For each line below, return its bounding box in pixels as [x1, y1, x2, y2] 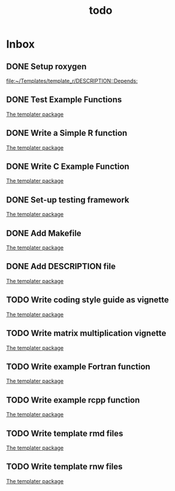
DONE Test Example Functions [6, 94, 122, 105]
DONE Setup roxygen [6, 61, 87, 72]
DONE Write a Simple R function [6, 128, 128, 138]
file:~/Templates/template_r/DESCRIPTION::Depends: [6, 78, 138, 84]
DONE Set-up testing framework [6, 195, 129, 205]
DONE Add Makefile [6, 228, 82, 238]
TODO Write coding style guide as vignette [6, 295, 169, 305]
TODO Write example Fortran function [6, 361, 151, 371]
